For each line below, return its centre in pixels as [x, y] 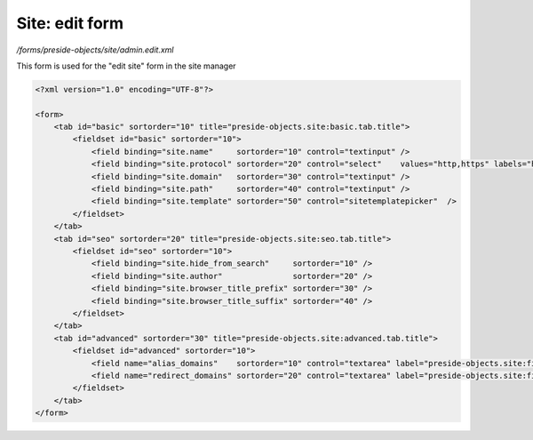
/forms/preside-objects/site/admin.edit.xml [95, 50]
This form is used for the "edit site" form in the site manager [126, 66]
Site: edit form [70, 23]
